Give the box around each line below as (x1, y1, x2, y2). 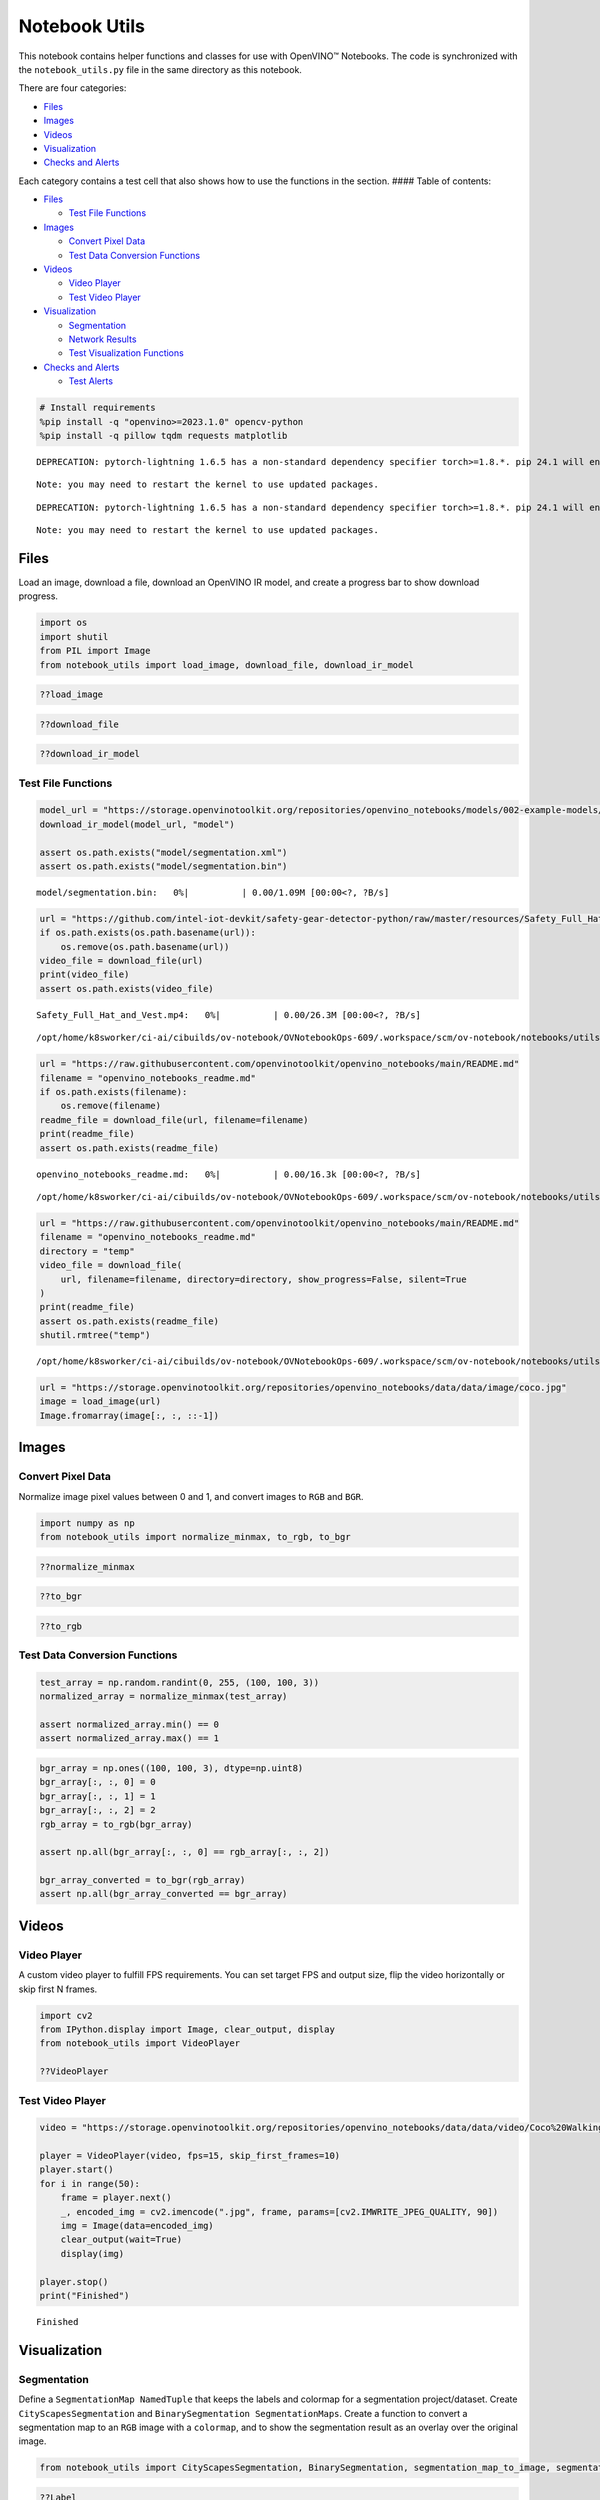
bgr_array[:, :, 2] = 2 (39, 1805, 157, 1816)
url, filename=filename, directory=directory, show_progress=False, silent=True (60, 1273, 467, 1285)
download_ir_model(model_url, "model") (39, 818, 235, 830)
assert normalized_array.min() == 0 (39, 1718, 220, 1730)
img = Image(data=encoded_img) (60, 2220, 214, 2232)
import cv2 (39, 2010, 93, 2021)
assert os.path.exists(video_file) (39, 983, 214, 994)
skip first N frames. (18, 1983, 98, 1995)
